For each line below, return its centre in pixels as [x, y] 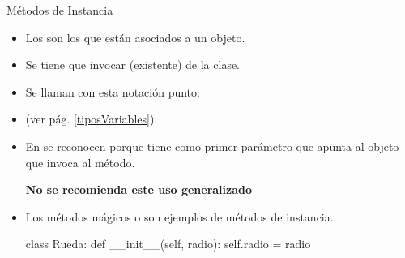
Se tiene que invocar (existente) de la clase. [133, 64]
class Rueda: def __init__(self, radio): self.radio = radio [168, 244]
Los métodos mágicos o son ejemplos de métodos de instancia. [179, 216]
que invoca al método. [80, 162]
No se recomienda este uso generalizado [139, 189]
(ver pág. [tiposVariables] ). [92, 119]
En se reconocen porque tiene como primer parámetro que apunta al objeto [212, 146]
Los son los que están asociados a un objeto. [135, 37]
